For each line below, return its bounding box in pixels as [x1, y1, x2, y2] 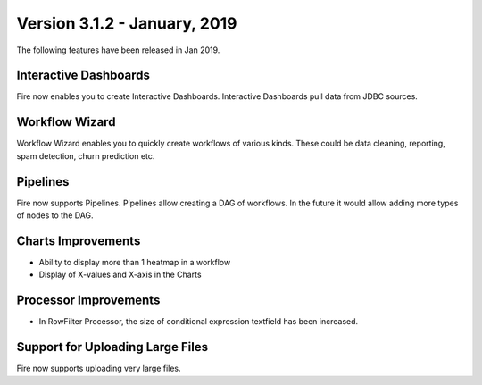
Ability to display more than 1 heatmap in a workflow [38, 256, 231, 267]
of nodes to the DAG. [16, 210, 94, 221]
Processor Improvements [16, 293, 161, 308]
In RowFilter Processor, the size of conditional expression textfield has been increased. [38, 316, 359, 327]
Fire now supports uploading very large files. [16, 363, 182, 374]
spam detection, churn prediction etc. [16, 150, 155, 161]
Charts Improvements [16, 233, 141, 248]
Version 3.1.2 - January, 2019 [16, 13, 237, 33]
